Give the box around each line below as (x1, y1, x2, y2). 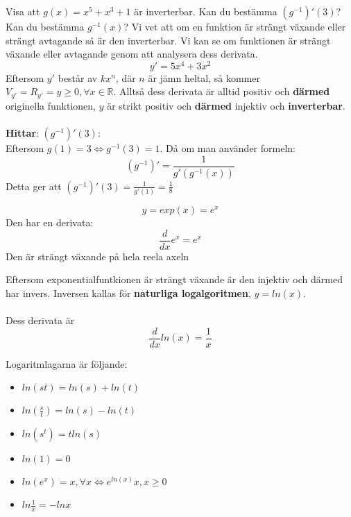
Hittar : (6, 126, 39, 140)
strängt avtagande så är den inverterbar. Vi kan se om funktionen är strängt (6, 33, 331, 47)
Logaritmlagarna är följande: (6, 356, 128, 371)
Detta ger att (6, 178, 62, 193)
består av (58, 70, 98, 85)
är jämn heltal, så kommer (148, 70, 260, 85)
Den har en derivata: (6, 214, 94, 229)
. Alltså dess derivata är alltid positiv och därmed (113, 84, 330, 99)
